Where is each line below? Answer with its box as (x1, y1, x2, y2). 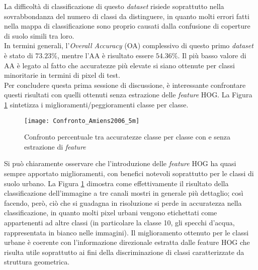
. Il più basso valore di (178, 50, 246, 60)
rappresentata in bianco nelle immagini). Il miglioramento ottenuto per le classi (4, 227, 249, 237)
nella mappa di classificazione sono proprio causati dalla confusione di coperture (4, 21, 250, 31)
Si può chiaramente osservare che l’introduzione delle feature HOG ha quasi (4, 158, 236, 169)
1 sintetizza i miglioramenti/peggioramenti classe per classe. (4, 99, 189, 109)
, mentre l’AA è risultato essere (57, 50, 154, 60)
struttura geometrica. (4, 256, 70, 267)
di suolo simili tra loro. (4, 30, 74, 41)
